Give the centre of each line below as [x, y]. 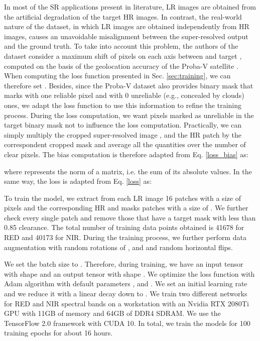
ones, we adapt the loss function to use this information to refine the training [123, 105]
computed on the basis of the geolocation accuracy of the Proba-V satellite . [121, 66]
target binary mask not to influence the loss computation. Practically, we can [123, 125]
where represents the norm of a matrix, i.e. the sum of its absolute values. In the [128, 171]
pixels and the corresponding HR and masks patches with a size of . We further [126, 208]
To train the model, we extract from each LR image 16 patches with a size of [122, 198]
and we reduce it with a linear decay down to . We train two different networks [126, 294]
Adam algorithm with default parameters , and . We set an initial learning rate [126, 283]
